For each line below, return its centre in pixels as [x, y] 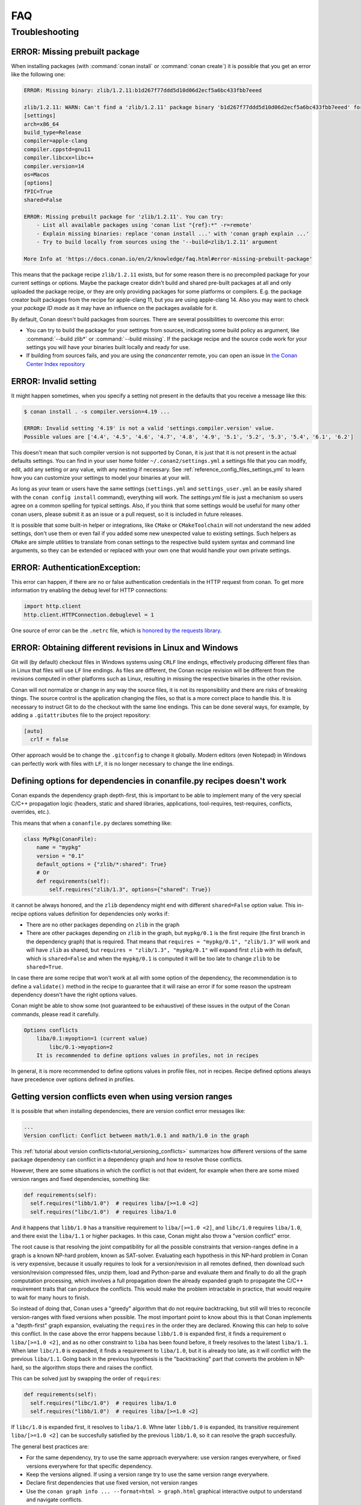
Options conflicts [51, 1030]
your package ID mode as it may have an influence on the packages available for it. [114, 308]
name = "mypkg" [59, 848]
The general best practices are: [50, 1446]
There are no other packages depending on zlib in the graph [103, 925]
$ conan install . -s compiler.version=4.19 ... [97, 411]
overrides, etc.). [31, 812]
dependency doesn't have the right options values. [74, 995]
